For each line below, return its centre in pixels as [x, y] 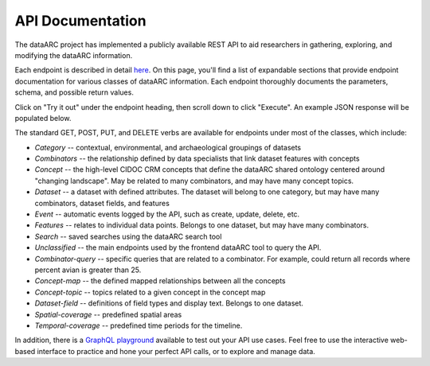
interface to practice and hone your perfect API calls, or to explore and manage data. [176, 351]
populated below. [43, 118]
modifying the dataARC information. [74, 55]
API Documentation [80, 21]
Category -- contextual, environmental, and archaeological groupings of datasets [168, 147]
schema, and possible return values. [74, 92]
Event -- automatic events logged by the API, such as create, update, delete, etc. [167, 214]
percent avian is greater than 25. [88, 270]
